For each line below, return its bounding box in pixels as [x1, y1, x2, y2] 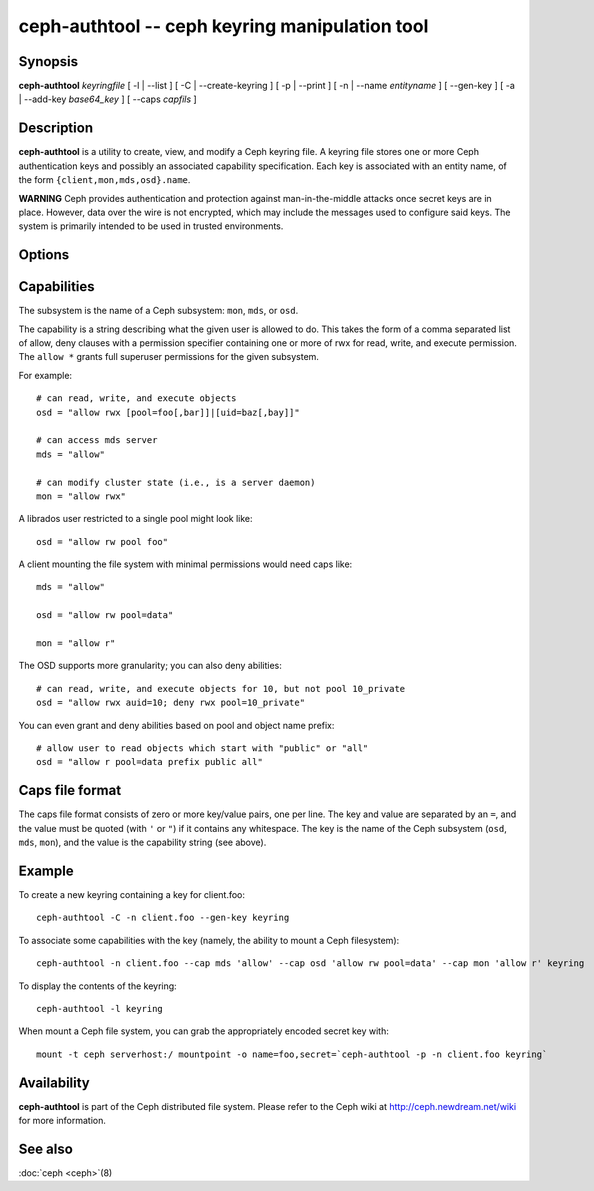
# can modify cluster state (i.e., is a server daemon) [36, 476, 316, 488]
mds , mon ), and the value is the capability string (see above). [18, 836, 267, 849]
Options [18, 246, 70, 264]
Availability [18, 1074, 90, 1091]
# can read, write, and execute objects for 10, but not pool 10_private [36, 683, 406, 694]
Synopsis [18, 53, 79, 70]
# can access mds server [36, 435, 158, 446]
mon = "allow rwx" [36, 490, 127, 502]
